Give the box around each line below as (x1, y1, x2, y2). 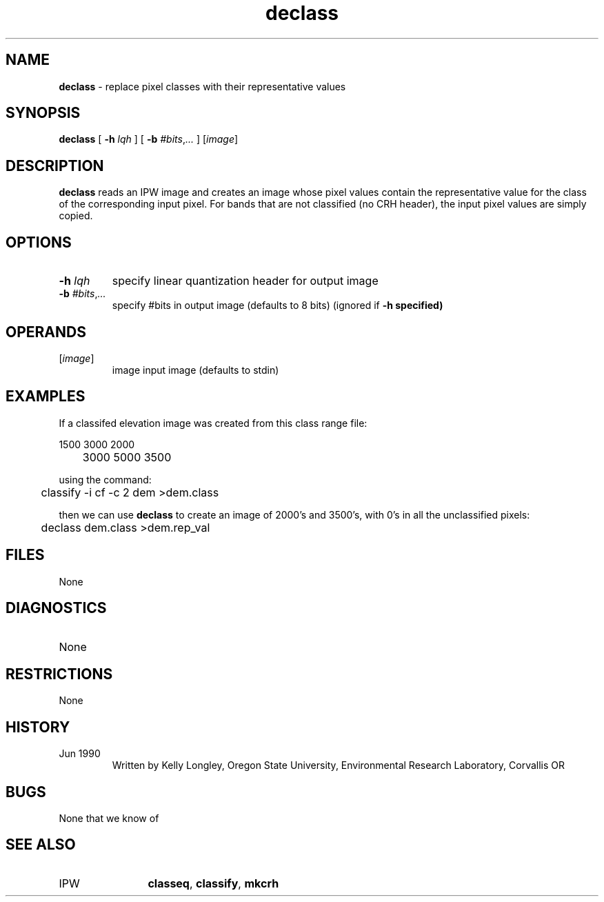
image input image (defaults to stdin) (112, 363, 279, 376)
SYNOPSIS (6, 104, 81, 122)
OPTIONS (6, 233, 72, 251)
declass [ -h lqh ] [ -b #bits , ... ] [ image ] (59, 133, 239, 146)
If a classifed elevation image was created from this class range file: (59, 417, 368, 429)
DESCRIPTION (6, 157, 104, 174)
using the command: (59, 473, 152, 485)
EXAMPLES (6, 388, 85, 405)
